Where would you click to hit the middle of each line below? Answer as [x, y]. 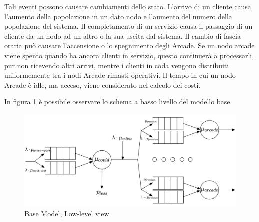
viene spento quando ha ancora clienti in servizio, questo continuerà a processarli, [129, 55]
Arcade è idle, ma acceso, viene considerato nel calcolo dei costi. [102, 85]
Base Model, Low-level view [67, 214]
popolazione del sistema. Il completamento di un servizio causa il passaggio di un [128, 26]
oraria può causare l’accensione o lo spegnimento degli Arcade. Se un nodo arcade [129, 45]
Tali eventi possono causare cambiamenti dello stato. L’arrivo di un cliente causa [128, 6]
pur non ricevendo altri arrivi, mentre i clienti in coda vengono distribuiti [117, 65]
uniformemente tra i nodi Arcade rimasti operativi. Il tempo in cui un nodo [120, 75]
